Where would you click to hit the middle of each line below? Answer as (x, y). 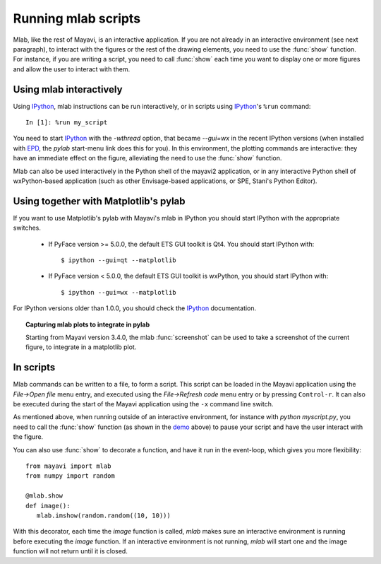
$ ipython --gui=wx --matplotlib (119, 292)
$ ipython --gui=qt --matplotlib (119, 260)
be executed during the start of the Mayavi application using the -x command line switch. (143, 404)
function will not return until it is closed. (71, 551)
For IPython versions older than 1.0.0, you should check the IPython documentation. (135, 308)
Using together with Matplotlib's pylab (99, 201)
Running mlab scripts (77, 18)
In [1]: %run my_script (67, 123)
